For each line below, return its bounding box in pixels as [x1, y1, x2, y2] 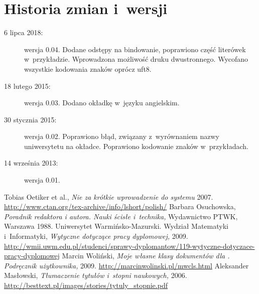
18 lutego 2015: [4, 80, 51, 91]
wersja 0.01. [24, 175, 60, 185]
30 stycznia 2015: [4, 114, 57, 124]
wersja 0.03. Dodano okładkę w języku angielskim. [24, 97, 180, 108]
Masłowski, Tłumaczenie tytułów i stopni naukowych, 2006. [4, 270, 187, 280]
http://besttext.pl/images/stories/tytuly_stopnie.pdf [4, 280, 168, 290]
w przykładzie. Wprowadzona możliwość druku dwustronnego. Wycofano [24, 54, 248, 64]
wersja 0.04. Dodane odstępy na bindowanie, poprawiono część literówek [24, 44, 246, 54]
